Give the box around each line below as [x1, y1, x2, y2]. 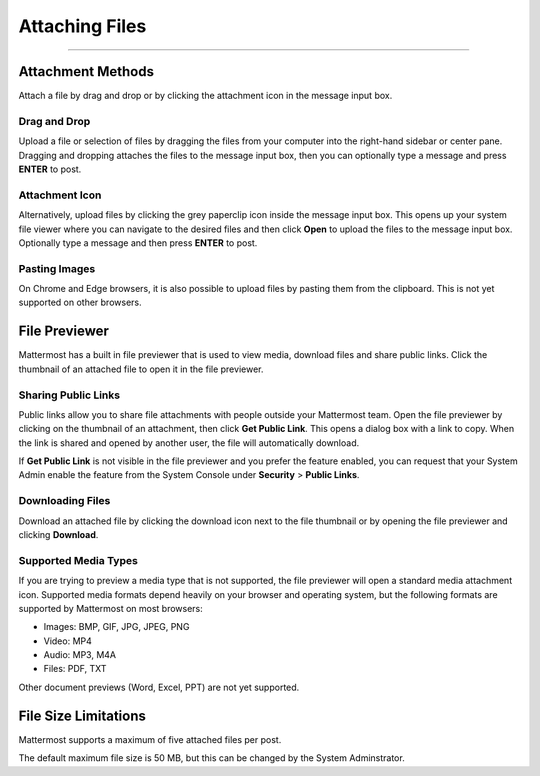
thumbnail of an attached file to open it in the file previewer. [18, 363, 264, 375]
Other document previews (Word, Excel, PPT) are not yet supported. [18, 681, 300, 693]
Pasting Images [18, 261, 96, 275]
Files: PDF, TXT [43, 663, 107, 675]
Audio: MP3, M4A [43, 649, 117, 661]
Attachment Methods [18, 63, 155, 80]
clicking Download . [18, 528, 99, 540]
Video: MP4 [43, 635, 92, 647]
